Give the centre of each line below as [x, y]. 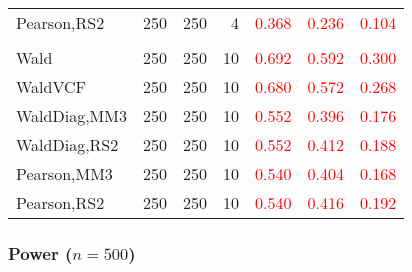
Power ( [40, 252]
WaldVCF [51, 86]
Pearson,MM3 [64, 173]
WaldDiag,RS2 [67, 144]
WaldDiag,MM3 [71, 115]
